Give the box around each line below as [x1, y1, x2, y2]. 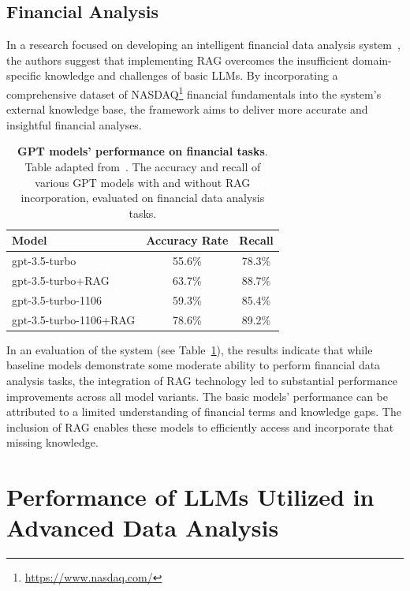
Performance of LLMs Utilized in [6, 481, 375, 513]
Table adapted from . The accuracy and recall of [24, 159, 261, 175]
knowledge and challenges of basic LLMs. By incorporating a [44, 67, 338, 84]
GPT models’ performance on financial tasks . [17, 143, 268, 159]
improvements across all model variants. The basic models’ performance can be [6, 387, 388, 404]
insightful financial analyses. [6, 116, 142, 133]
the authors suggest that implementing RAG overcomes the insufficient [6, 51, 349, 68]
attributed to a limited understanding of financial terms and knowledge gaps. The [6, 403, 401, 420]
